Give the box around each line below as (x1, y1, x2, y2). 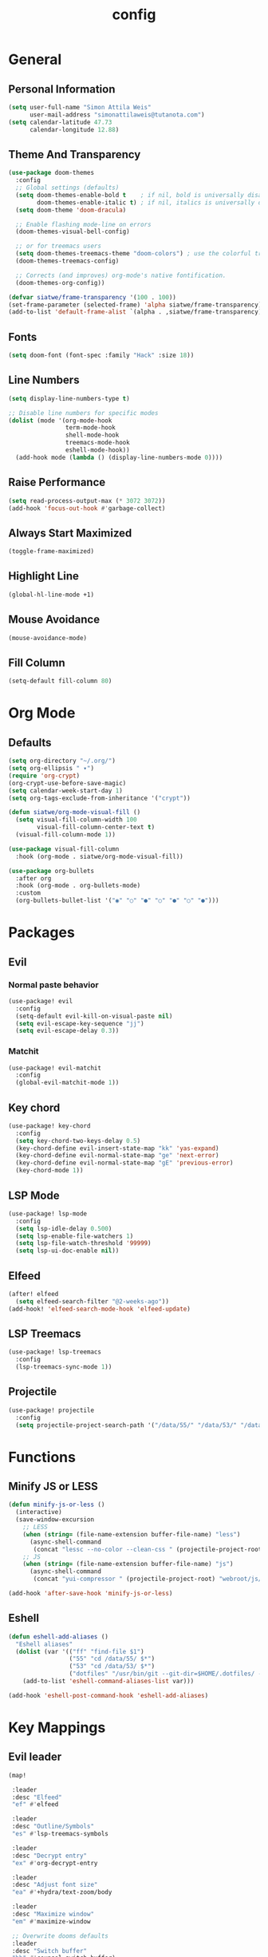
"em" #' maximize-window (11, 1917, 91, 1925)
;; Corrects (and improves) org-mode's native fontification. (15, 271, 227, 279)
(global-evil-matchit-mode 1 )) (15, 1079, 120, 1087)
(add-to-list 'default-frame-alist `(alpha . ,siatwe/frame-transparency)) (8, 308, 266, 316)
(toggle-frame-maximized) (8, 548, 94, 555)
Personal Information (8, 82, 116, 96)
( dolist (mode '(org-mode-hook (8, 417, 112, 425)
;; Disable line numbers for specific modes (8, 409, 159, 417)
